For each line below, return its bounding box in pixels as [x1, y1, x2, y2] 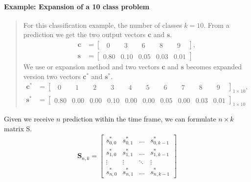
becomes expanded [186, 61, 242, 72]
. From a [204, 20, 229, 30]
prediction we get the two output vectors [23, 29, 146, 40]
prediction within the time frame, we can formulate [63, 114, 216, 124]
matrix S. [4, 123, 32, 133]
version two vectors [23, 71, 81, 81]
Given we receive [4, 114, 54, 124]
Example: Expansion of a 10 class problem [4, 1, 150, 11]
